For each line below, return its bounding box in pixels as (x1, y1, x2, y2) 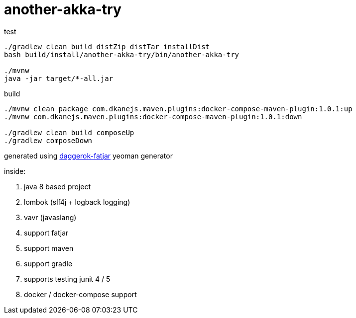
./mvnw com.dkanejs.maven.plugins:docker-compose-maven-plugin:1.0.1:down (4, 112, 302, 121)
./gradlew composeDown (4, 136, 93, 145)
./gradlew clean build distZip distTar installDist (4, 42, 210, 51)
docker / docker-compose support (24, 290, 137, 299)
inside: (4, 166, 26, 175)
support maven (24, 243, 74, 252)
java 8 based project (24, 182, 91, 191)
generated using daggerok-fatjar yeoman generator (4, 151, 173, 160)
